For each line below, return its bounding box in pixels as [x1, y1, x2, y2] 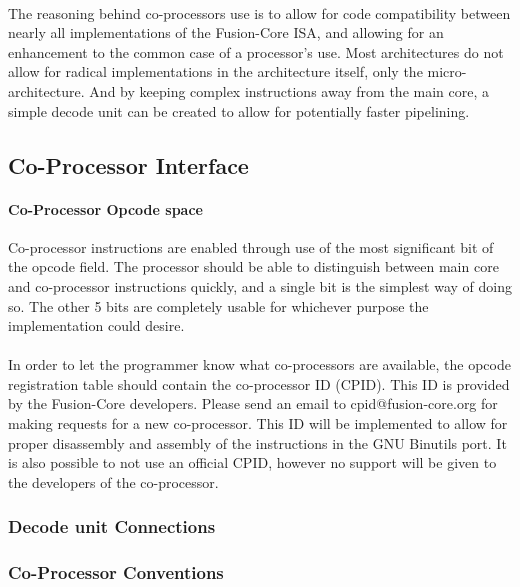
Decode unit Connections [8, 514, 216, 539]
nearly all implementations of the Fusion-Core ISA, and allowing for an [8, 22, 444, 43]
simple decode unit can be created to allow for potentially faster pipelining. [8, 100, 470, 121]
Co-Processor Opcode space [8, 198, 203, 219]
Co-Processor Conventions [8, 560, 224, 585]
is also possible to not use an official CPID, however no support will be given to [8, 452, 497, 473]
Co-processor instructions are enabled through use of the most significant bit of [8, 236, 494, 257]
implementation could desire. [8, 315, 185, 336]
